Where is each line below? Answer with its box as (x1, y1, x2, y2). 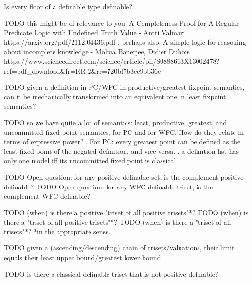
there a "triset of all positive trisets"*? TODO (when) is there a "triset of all (4, 217, 231, 227)
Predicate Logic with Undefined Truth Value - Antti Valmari (4, 27, 185, 38)
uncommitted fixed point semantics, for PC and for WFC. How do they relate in (4, 127, 244, 137)
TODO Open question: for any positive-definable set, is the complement (4, 171, 218, 182)
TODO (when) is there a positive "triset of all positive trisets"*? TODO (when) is (4, 207, 249, 217)
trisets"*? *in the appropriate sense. (4, 226, 111, 236)
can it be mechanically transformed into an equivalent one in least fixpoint (4, 91, 226, 101)
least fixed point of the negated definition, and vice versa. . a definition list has (4, 146, 239, 156)
